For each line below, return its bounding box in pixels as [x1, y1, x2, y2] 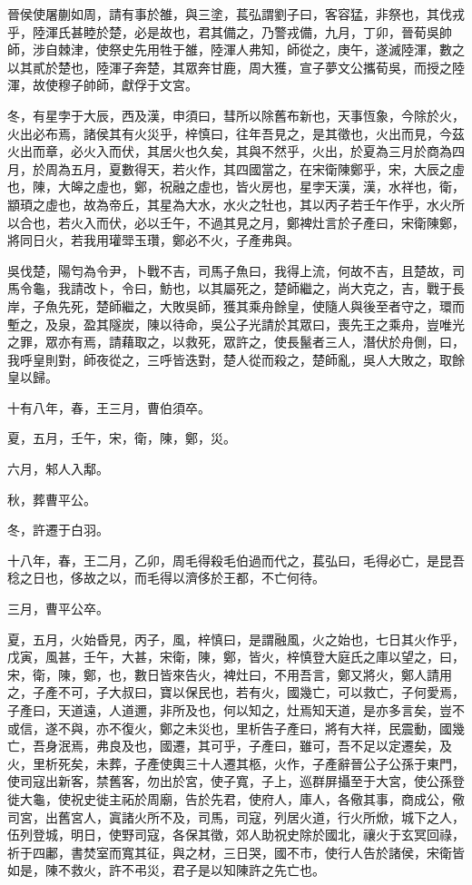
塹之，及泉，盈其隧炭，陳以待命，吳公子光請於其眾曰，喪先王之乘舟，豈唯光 [7, 314, 465, 333]
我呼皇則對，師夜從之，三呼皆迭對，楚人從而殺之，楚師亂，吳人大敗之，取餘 [7, 349, 465, 369]
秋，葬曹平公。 [7, 489, 96, 508]
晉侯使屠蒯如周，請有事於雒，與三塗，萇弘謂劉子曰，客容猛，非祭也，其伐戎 [7, 5, 465, 23]
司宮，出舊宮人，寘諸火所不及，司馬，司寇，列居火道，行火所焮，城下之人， [7, 807, 465, 826]
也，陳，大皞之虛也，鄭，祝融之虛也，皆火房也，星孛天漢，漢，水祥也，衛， [7, 177, 465, 196]
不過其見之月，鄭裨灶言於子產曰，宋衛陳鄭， [197, 212, 465, 231]
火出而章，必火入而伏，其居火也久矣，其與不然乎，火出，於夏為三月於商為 [7, 142, 452, 161]
